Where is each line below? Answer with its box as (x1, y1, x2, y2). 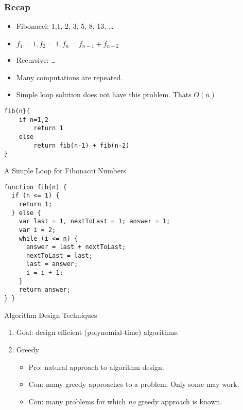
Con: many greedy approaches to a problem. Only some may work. (28, 379, 239, 389)
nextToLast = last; (26, 252, 93, 259)
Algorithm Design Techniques (4, 309, 97, 320)
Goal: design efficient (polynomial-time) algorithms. (16, 327, 179, 337)
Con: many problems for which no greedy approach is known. (28, 396, 222, 406)
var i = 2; (19, 226, 56, 234)
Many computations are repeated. (16, 72, 123, 82)
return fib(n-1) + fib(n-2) (33, 141, 130, 149)
